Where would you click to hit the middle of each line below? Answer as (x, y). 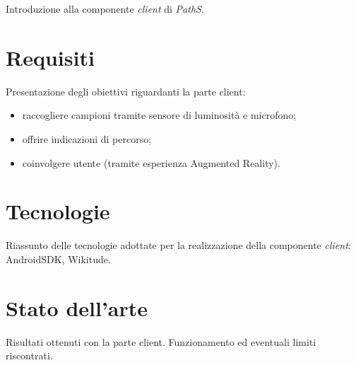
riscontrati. (29, 355)
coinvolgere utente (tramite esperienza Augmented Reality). (151, 162)
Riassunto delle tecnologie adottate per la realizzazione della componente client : (178, 245)
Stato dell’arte (77, 307)
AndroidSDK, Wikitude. (58, 259)
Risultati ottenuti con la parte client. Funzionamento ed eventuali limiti (161, 341)
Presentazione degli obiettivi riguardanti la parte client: (126, 91)
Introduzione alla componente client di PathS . (105, 8)
